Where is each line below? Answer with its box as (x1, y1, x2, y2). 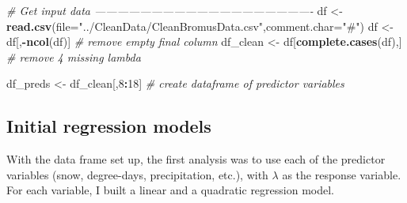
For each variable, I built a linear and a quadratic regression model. (6, 182, 334, 198)
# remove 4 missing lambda (6, 48, 141, 65)
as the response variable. (282, 166, 401, 182)
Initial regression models (6, 114, 211, 138)
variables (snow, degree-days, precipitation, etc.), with (6, 166, 268, 182)
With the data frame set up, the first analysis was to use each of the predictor (6, 151, 386, 167)
